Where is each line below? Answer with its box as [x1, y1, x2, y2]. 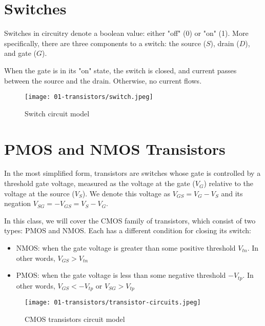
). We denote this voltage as [82, 188, 170, 198]
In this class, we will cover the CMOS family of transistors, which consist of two [4, 215, 256, 226]
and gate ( [4, 48, 36, 58]
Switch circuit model [25, 108, 90, 118]
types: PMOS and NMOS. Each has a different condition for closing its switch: [4, 225, 251, 236]
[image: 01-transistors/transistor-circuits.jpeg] [25, 299, 201, 307]
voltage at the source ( [4, 188, 75, 198]
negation [4, 198, 31, 209]
